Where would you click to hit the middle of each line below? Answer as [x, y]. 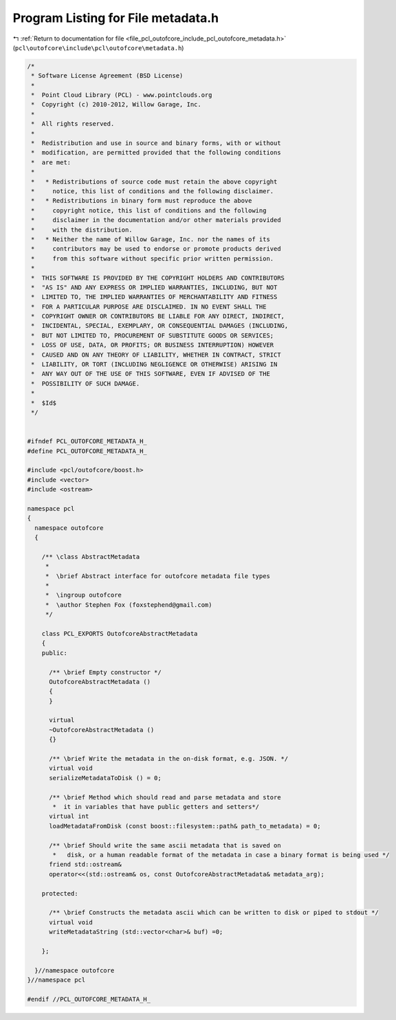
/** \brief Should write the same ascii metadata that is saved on [165, 845]
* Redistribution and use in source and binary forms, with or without [156, 143]
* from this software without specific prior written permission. [153, 258]
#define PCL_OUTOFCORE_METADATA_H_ [87, 451]
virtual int [69, 817]
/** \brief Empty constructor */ [105, 672]
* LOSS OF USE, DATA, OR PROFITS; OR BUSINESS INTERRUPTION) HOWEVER [153, 345]
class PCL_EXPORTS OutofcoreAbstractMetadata [120, 633]
